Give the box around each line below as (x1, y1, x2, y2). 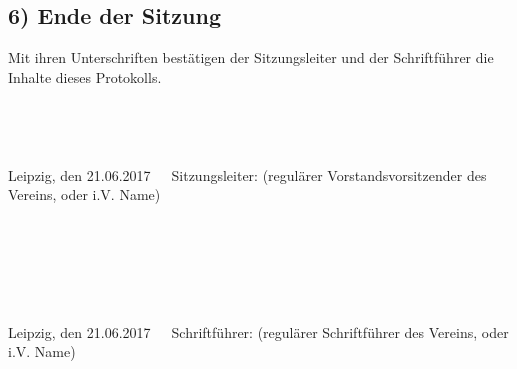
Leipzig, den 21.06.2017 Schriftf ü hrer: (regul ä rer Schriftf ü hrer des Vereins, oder (8, 321, 509, 342)
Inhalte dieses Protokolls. (8, 66, 162, 87)
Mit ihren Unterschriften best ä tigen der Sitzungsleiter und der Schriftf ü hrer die (8, 47, 494, 68)
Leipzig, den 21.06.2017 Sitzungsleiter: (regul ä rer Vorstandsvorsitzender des (8, 164, 487, 185)
